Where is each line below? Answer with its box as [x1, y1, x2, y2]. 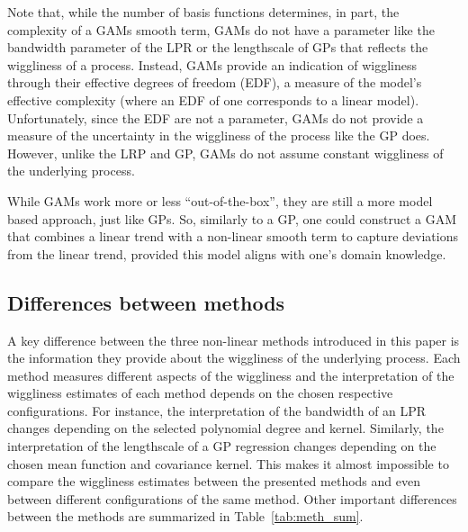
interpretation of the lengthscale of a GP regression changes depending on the [7, 437, 436, 455]
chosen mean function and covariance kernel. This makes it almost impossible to [7, 454, 449, 473]
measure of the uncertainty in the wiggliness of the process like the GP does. [7, 126, 430, 145]
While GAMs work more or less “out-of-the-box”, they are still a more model [7, 191, 433, 210]
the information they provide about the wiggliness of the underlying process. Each [7, 348, 461, 367]
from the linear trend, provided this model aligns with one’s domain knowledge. [7, 244, 446, 263]
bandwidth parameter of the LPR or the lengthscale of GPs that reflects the [7, 38, 428, 57]
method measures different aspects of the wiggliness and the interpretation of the [7, 365, 454, 384]
